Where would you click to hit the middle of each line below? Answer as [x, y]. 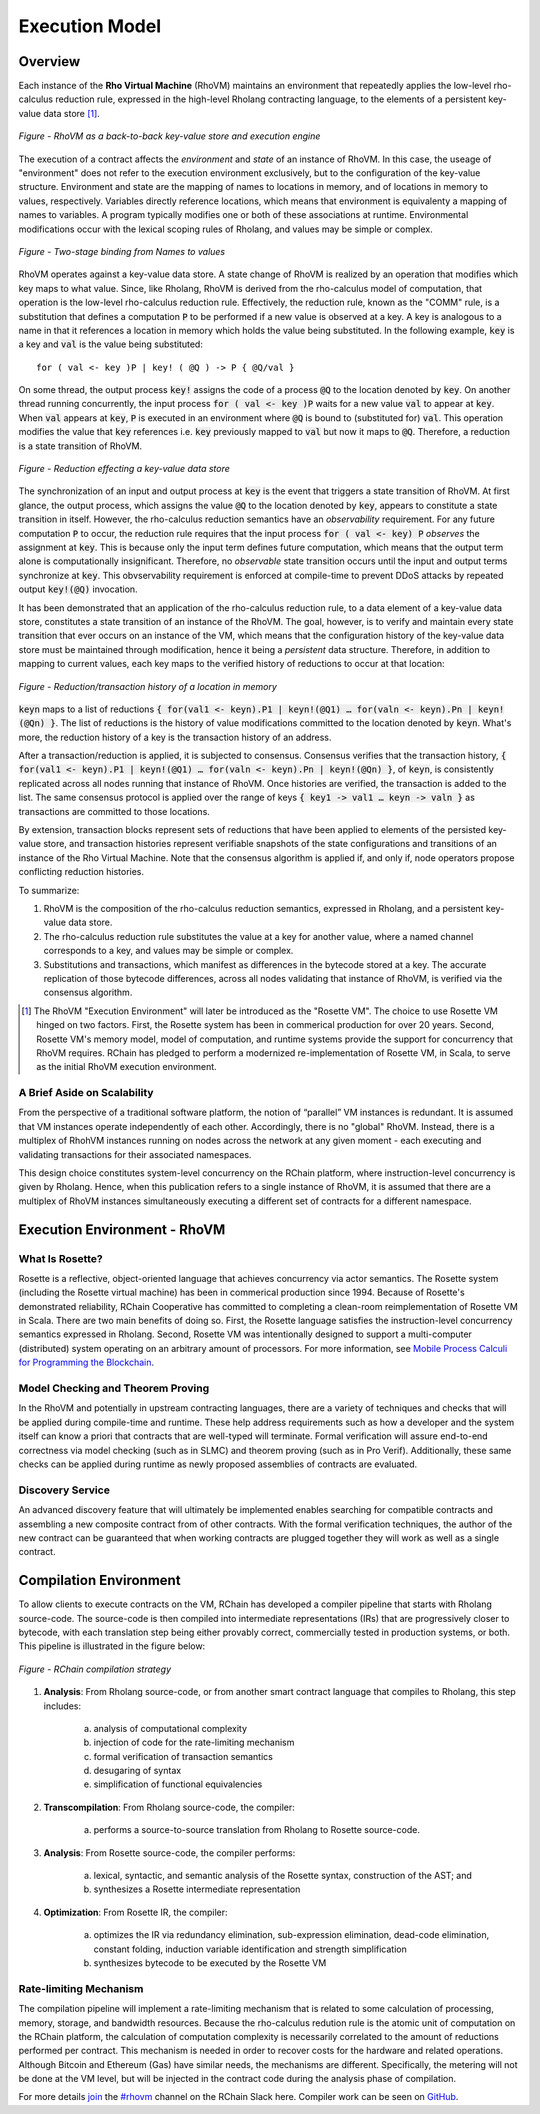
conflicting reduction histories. [81, 872]
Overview [49, 61]
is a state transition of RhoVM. [80, 446]
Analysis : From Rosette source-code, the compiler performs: [169, 1852]
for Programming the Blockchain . [86, 1362]
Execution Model [90, 26]
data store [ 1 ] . [71, 113]
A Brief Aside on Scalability [86, 1093]
